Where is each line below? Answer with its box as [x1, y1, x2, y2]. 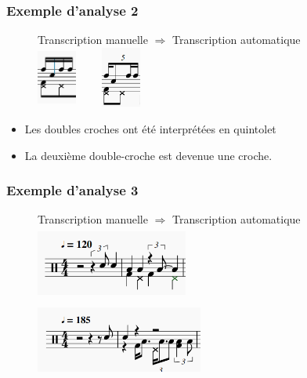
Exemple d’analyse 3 [6, 180, 139, 200]
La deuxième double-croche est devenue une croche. [24, 147, 273, 163]
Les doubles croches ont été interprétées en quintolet [24, 120, 276, 136]
